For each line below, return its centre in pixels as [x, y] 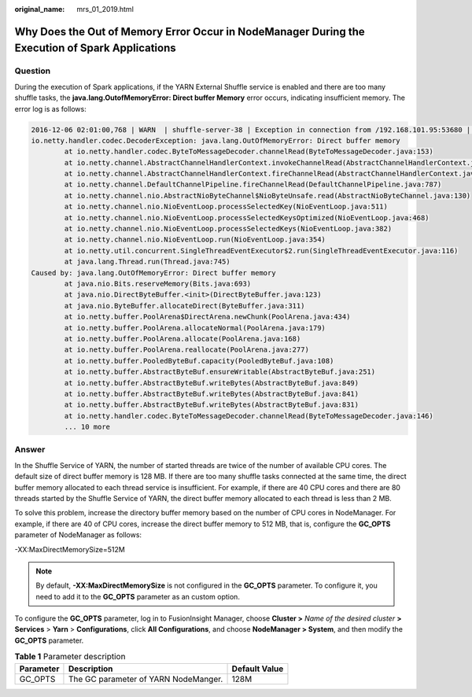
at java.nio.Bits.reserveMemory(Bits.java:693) [158, 284]
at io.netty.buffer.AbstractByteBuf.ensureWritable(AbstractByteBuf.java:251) [220, 372]
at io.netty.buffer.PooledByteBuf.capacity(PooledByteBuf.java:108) [199, 361]
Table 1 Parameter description [70, 657]
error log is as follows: [50, 109]
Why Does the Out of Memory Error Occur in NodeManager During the [190, 31]
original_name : [40, 9]
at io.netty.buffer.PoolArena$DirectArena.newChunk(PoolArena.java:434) [207, 317]
